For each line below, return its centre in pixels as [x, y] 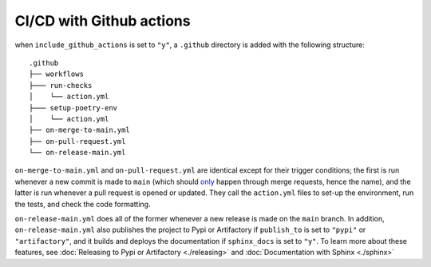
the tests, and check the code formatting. [83, 204]
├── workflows [56, 74]
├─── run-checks [61, 85]
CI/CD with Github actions [103, 21]
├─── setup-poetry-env [73, 108]
